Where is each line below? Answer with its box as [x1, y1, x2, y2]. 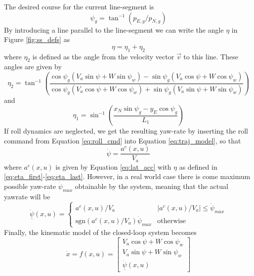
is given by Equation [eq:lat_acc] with [55, 161, 171, 172]
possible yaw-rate [4, 181, 56, 191]
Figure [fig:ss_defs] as [4, 34, 70, 45]
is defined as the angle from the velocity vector [32, 51, 174, 61]
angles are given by [4, 61, 62, 72]
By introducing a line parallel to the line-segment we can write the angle [4, 24, 224, 35]
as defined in [179, 161, 217, 172]
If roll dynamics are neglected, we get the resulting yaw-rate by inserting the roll [4, 126, 248, 136]
